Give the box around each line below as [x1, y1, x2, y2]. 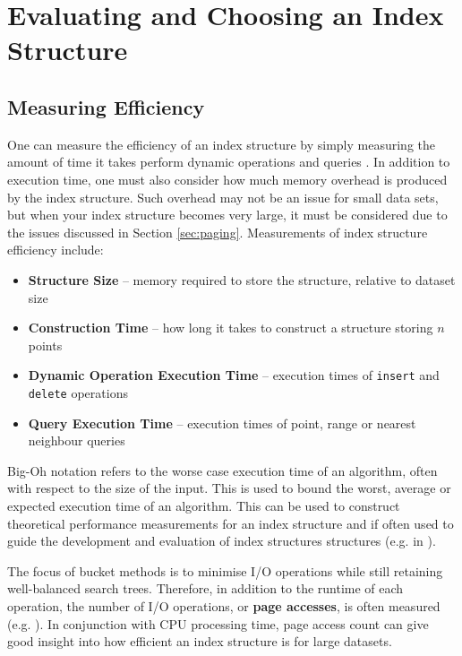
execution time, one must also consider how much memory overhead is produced [7, 169, 448, 188]
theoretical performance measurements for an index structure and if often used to [7, 514, 454, 532]
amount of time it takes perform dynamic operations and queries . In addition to [7, 152, 450, 171]
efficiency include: [7, 240, 104, 259]
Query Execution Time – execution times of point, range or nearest [28, 413, 416, 432]
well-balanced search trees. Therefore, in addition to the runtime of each [7, 579, 404, 598]
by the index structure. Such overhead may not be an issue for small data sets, [7, 187, 439, 206]
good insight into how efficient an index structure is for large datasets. [7, 632, 392, 651]
